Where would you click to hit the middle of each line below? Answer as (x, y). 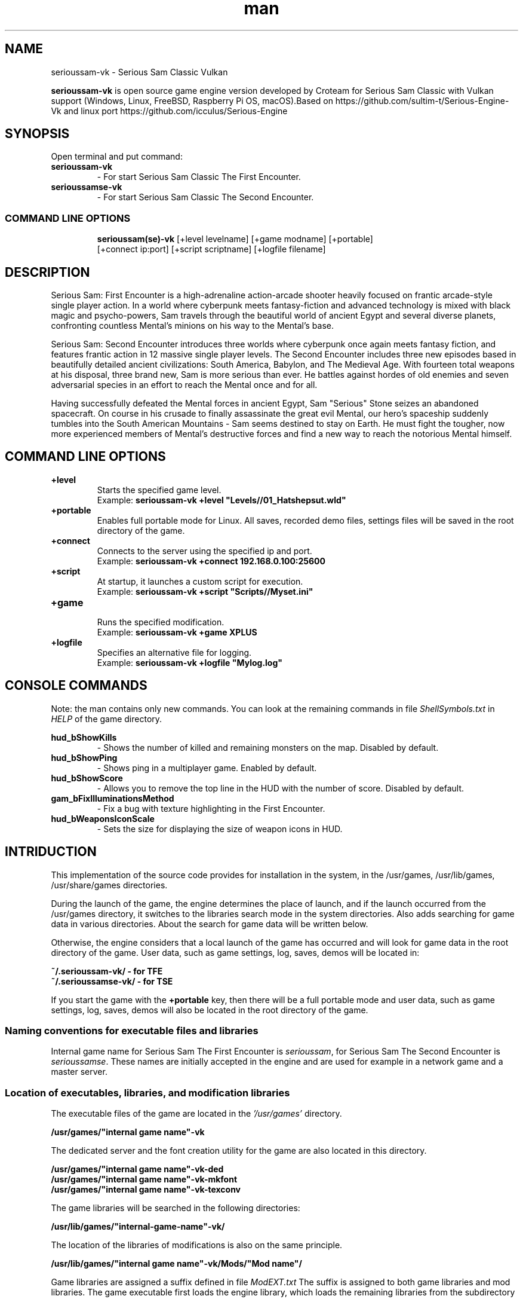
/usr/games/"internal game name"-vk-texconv (146, 1190)
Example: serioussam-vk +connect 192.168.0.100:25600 (211, 561)
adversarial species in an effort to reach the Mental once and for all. (184, 385)
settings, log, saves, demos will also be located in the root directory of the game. (210, 1010)
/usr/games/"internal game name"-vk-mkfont (144, 1179)
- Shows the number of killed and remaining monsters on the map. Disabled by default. (268, 747)
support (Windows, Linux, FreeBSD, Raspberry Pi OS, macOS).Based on (192, 100)
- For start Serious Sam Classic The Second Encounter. (205, 197)
